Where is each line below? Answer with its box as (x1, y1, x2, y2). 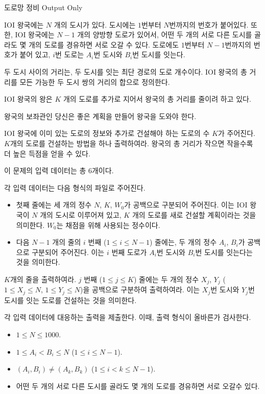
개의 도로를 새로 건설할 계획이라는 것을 (132, 209, 256, 220)
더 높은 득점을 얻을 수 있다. (4, 148, 90, 158)
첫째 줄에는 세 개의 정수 (16, 199, 92, 210)
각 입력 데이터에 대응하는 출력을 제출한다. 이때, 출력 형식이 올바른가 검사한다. (4, 312, 251, 322)
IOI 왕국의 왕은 (4, 94, 53, 104)
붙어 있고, (19, 49, 51, 60)
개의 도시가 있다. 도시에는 (54, 19, 136, 30)
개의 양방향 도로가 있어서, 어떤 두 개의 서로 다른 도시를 (77, 29, 252, 40)
